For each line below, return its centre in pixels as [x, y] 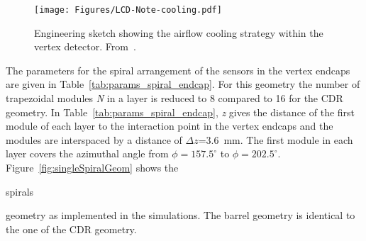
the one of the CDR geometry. [71, 229]
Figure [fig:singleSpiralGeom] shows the [92, 167]
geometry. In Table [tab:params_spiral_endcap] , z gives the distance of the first [181, 112]
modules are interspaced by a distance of [94, 139]
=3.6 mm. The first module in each [276, 139]
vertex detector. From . [85, 46]
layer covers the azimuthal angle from [87, 153]
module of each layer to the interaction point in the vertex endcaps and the [170, 126]
